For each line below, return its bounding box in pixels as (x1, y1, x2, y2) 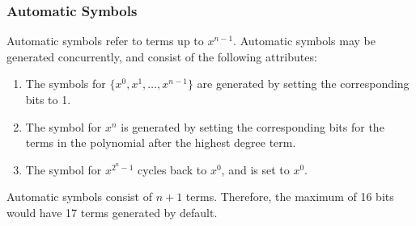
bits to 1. (25, 91, 71, 107)
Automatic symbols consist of (6, 188, 152, 205)
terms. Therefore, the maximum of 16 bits (185, 188, 394, 205)
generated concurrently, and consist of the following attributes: (6, 48, 317, 65)
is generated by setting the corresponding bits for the (121, 118, 384, 135)
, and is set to (221, 161, 290, 178)
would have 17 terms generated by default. (6, 203, 218, 220)
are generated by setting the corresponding (197, 75, 410, 92)
